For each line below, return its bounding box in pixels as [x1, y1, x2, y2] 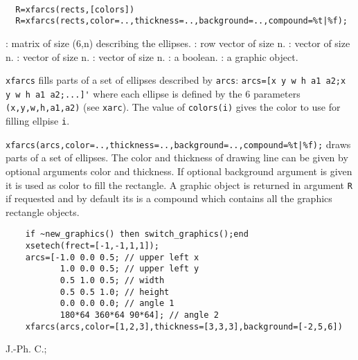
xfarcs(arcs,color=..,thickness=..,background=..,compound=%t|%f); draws [6, 136, 351, 151]
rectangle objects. [6, 204, 80, 219]
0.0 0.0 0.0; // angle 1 [60, 298, 174, 309]
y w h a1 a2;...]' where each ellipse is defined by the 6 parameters [6, 86, 301, 100]
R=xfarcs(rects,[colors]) [15, 4, 135, 15]
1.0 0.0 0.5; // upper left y [60, 264, 199, 274]
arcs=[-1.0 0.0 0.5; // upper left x [25, 252, 199, 262]
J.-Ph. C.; [6, 341, 47, 356]
